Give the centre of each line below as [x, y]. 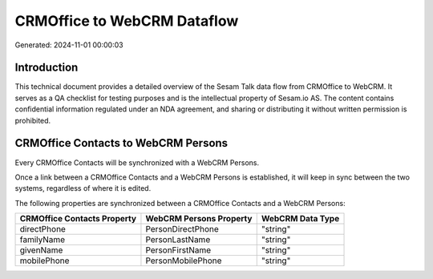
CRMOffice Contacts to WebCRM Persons [121, 143]
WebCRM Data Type [300, 219]
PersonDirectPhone [182, 229]
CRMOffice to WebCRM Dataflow [127, 21]
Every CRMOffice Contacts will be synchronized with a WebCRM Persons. [137, 162]
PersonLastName [178, 240]
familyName [42, 240]
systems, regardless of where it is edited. [83, 188]
